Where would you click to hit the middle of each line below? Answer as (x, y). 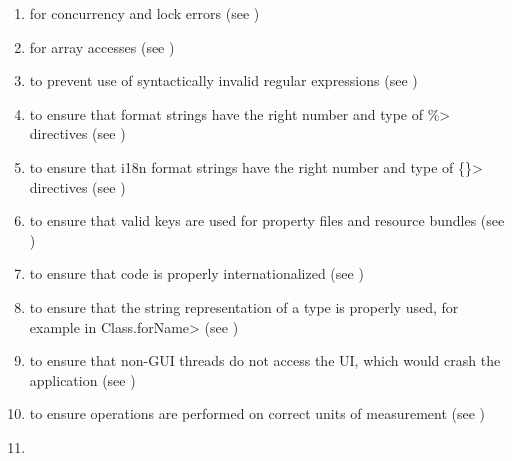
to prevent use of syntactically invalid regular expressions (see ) (223, 80)
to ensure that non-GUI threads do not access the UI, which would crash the (265, 360)
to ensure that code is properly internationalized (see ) (196, 273)
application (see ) (82, 379)
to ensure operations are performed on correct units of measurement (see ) (257, 413)
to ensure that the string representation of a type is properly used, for (244, 306)
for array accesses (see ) (102, 46)
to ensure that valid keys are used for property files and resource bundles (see (267, 220)
